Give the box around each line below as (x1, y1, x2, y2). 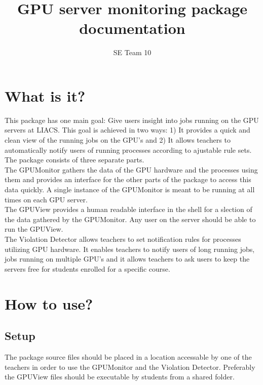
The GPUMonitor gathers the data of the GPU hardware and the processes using (5, 164, 258, 175)
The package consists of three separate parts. (5, 154, 144, 165)
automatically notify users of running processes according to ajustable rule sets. (5, 144, 252, 155)
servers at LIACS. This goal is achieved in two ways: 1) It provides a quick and (5, 124, 250, 135)
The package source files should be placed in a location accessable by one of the (5, 351, 252, 362)
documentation (79, 18, 185, 38)
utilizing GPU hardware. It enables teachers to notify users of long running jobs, (5, 243, 255, 254)
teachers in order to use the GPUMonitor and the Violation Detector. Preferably (5, 361, 255, 372)
